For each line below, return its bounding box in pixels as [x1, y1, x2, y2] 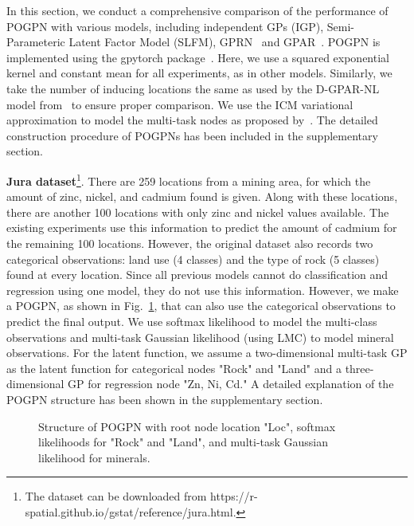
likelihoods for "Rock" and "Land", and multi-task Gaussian [38, 434, 329, 450]
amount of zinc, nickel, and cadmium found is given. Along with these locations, [6, 188, 398, 205]
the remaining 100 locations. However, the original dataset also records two [6, 234, 373, 251]
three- [345, 359, 374, 376]
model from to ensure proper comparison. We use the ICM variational [6, 96, 353, 112]
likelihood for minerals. [38, 449, 150, 465]
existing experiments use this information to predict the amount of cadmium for [6, 219, 397, 236]
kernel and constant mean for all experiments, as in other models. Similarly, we [6, 65, 393, 81]
